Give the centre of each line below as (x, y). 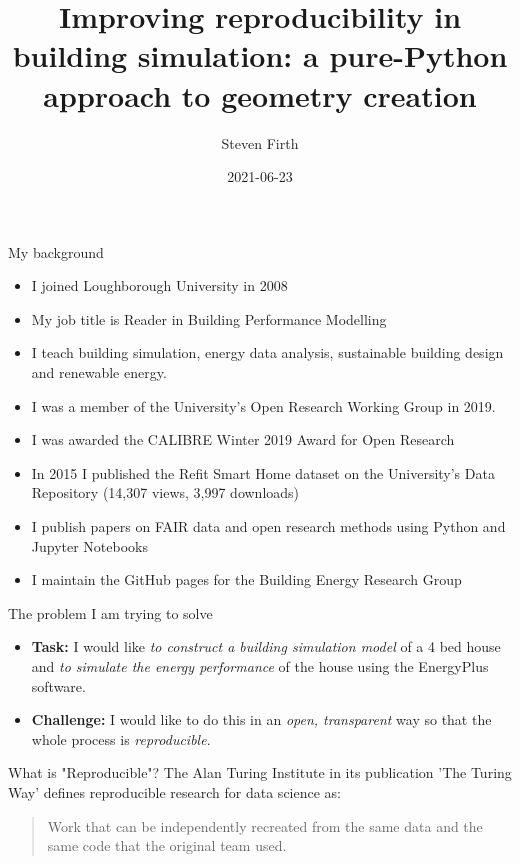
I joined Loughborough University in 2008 (159, 285)
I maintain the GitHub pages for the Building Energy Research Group (246, 579)
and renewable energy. (99, 372)
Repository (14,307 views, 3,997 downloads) (165, 492)
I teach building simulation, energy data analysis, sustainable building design (267, 352)
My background (56, 251)
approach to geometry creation (260, 94)
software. (58, 685)
